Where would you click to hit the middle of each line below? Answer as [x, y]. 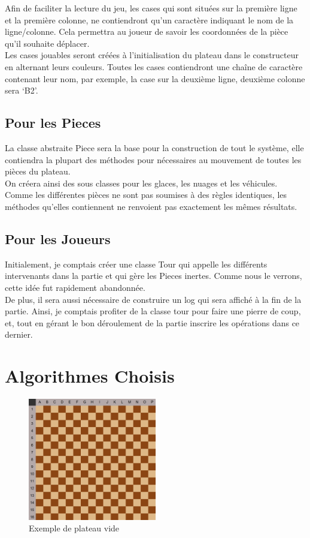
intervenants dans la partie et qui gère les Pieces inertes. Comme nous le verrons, [154, 276]
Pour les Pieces [53, 123]
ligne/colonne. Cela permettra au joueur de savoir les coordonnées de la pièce [147, 31]
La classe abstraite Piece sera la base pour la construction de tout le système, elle [154, 147]
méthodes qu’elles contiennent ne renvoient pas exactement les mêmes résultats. [151, 206]
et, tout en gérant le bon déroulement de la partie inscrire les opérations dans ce [152, 322]
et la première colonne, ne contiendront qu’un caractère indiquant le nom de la [149, 19]
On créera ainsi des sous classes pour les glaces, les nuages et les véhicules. [141, 183]
